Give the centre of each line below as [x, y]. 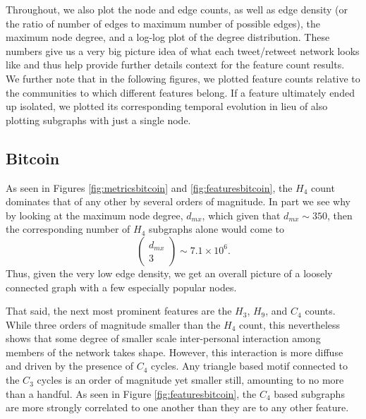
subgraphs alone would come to [216, 229]
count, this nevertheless [290, 324]
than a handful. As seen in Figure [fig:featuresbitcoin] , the [131, 393]
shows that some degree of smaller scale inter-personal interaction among [163, 338]
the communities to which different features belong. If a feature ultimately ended [180, 92]
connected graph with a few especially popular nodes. [121, 287]
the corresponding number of [68, 229]
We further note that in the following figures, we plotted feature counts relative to [183, 78]
